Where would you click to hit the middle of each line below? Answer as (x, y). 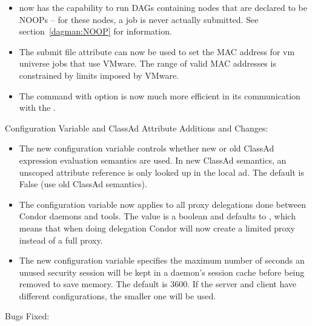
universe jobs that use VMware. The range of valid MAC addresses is (148, 63)
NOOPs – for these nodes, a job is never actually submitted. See (139, 19)
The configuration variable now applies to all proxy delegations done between (162, 204)
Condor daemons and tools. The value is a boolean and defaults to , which (157, 216)
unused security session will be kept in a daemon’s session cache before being (162, 272)
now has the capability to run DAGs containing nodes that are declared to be (163, 7)
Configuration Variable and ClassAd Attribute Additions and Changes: (137, 128)
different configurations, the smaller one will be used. (118, 295)
